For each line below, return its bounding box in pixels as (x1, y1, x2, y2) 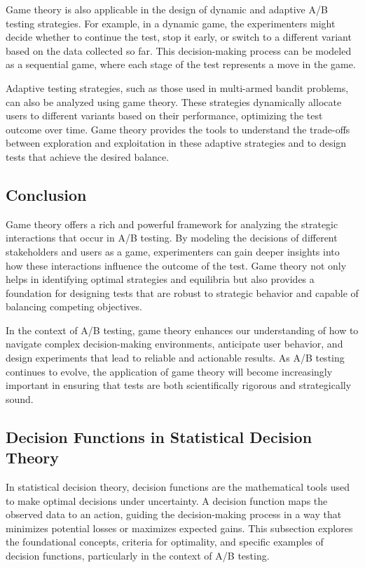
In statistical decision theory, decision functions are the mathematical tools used (6, 480, 350, 494)
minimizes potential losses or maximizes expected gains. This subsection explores (6, 520, 353, 535)
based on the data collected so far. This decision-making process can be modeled (6, 43, 352, 58)
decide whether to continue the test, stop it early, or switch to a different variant (6, 29, 352, 44)
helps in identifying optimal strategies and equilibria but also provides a (6, 272, 315, 286)
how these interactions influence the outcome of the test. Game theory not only (6, 258, 347, 272)
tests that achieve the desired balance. (6, 149, 170, 164)
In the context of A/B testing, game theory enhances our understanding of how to (6, 322, 359, 337)
